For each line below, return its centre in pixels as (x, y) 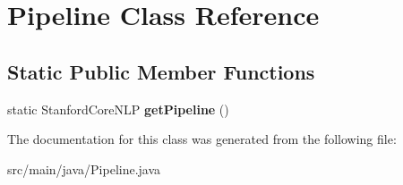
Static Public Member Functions (161, 71)
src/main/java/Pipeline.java (84, 168)
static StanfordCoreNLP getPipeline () (118, 109)
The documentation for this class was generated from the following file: (202, 139)
